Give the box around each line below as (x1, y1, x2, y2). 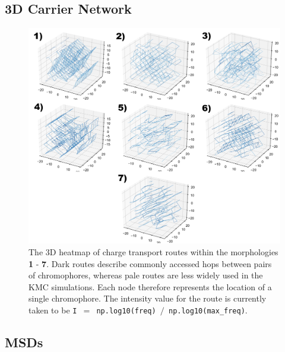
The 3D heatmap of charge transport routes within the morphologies (28, 245, 278, 258)
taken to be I (28, 303, 77, 316)
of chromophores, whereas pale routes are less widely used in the (28, 269, 263, 281)
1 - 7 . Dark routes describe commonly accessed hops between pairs (28, 257, 272, 269)
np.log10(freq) (96, 306, 156, 315)
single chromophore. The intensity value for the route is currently (28, 292, 267, 305)
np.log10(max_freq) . (168, 303, 248, 316)
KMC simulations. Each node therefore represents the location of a (28, 280, 272, 293)
